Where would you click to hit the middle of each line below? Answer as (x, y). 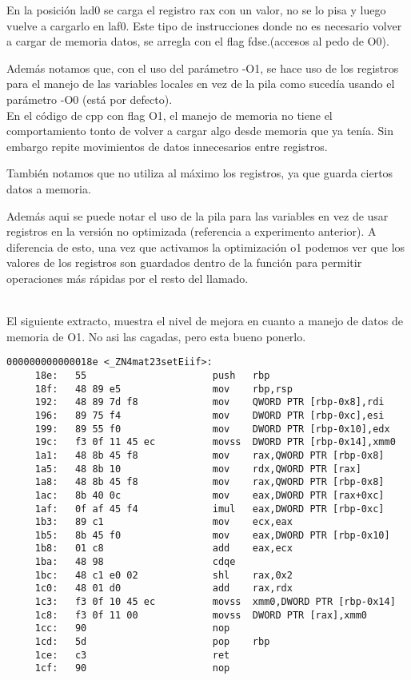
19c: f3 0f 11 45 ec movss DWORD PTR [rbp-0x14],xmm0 (215, 442)
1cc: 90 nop (132, 628)
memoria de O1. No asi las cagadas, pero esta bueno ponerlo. (156, 336)
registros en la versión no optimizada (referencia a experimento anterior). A (192, 231)
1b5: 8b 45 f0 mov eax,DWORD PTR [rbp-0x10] (212, 535)
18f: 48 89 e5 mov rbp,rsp (164, 389)
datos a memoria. (49, 188)
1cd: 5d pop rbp (152, 642)
